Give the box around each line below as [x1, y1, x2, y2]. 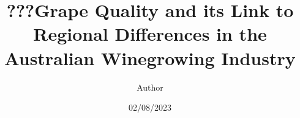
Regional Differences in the [33, 21, 267, 46]
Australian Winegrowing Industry [4, 45, 296, 70]
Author [137, 80, 163, 93]
